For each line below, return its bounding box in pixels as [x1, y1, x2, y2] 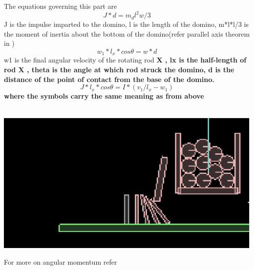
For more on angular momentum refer [4, 256, 117, 267]
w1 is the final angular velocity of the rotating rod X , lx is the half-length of [4, 55, 247, 65]
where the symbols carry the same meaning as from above [4, 91, 204, 101]
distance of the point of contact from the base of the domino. [4, 74, 214, 84]
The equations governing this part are [4, 1, 117, 11]
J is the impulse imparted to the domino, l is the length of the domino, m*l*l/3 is [4, 19, 249, 29]
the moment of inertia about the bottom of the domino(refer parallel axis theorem [4, 28, 250, 39]
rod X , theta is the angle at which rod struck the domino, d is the [4, 64, 234, 74]
